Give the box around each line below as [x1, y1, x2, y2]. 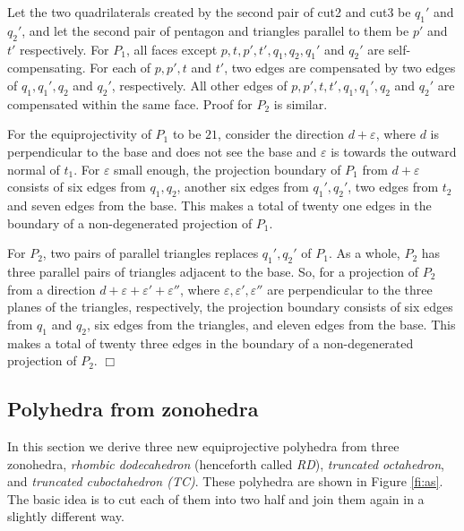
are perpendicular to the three [267, 279, 433, 298]
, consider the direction [218, 124, 345, 143]
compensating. [7, 58, 86, 77]
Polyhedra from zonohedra [7, 395, 259, 423]
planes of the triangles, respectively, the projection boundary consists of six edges [7, 297, 453, 316]
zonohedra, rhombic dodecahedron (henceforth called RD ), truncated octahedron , [7, 454, 444, 473]
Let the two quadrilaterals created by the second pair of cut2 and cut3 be [7, 3, 411, 21]
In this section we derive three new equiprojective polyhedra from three [7, 436, 400, 455]
